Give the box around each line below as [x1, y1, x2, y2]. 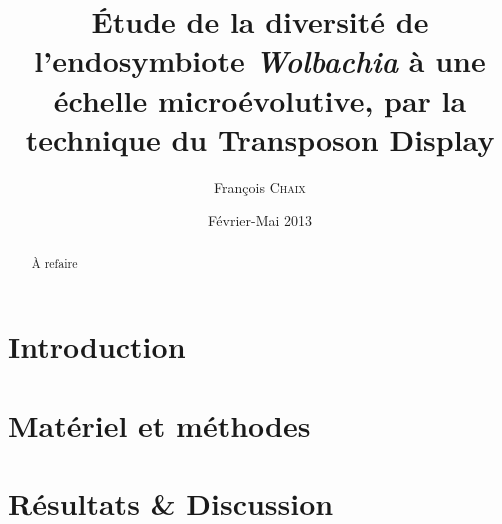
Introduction [8, 326, 186, 367]
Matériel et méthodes [8, 404, 311, 445]
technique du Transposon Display [25, 118, 495, 159]
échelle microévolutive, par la [53, 79, 467, 120]
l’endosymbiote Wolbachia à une [34, 40, 486, 82]
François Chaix [214, 176, 306, 197]
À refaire [31, 254, 78, 271]
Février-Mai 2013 [207, 210, 313, 231]
